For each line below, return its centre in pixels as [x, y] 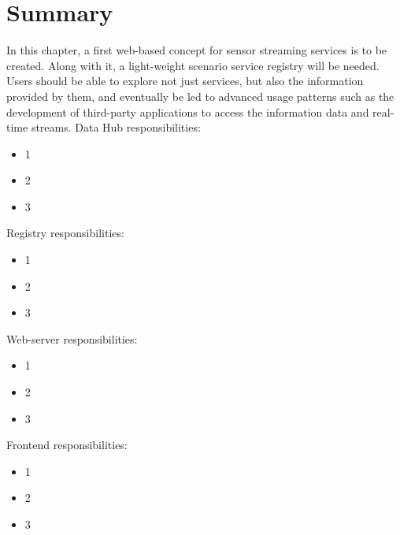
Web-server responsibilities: [72, 338]
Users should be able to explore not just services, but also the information [185, 81]
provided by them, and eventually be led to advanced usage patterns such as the [200, 96]
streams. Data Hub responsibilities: [116, 127]
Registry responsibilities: [65, 233]
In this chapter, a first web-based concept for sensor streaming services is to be [197, 50]
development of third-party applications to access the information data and [188, 111]
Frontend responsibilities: [67, 445]
